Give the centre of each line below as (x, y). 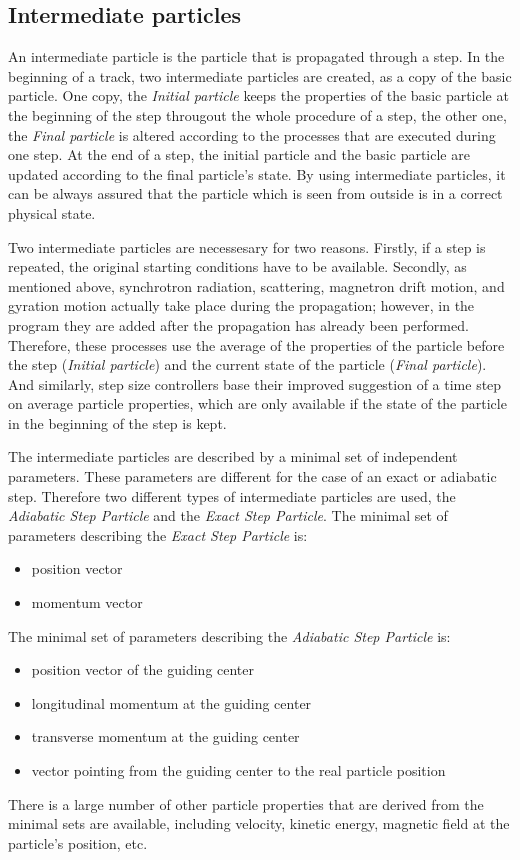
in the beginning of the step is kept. (117, 422)
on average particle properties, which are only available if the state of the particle (257, 403)
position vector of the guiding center (143, 669)
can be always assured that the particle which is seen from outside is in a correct (255, 193)
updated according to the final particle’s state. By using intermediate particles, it (257, 173)
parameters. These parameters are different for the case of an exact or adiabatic (252, 476)
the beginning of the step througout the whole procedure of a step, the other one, (257, 114)
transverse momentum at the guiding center (165, 736)
